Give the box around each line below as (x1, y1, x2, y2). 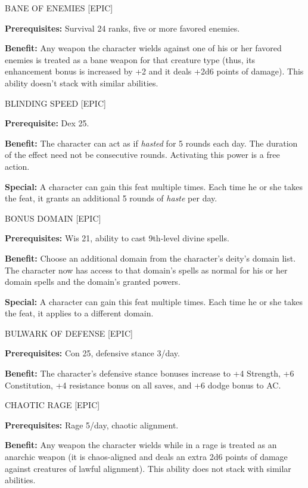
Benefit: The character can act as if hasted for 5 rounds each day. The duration (5, 136, 298, 149)
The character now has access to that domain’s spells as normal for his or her (5, 263, 288, 276)
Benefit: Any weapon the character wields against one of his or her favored (5, 42, 282, 54)
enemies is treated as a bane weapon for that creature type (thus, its (5, 53, 256, 66)
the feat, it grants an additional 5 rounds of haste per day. (5, 192, 217, 204)
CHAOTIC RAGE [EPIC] (5, 399, 100, 411)
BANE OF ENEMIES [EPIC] (5, 2, 113, 14)
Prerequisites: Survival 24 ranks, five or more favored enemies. (5, 21, 240, 34)
